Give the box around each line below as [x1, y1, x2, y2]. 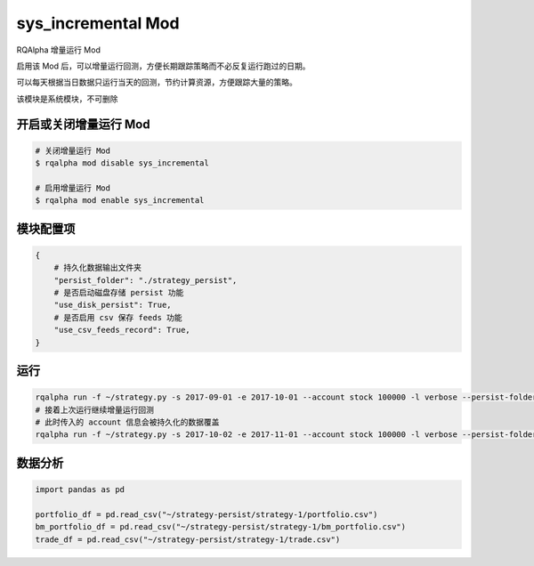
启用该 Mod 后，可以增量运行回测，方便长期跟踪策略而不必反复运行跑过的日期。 [16, 61, 311, 71]
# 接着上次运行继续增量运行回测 [35, 405, 155, 415]
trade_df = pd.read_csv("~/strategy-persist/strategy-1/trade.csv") [35, 534, 341, 545]
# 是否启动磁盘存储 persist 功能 [53, 287, 184, 298]
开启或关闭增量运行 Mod [16, 117, 150, 132]
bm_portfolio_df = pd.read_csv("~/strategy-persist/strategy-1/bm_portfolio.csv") [35, 522, 407, 532]
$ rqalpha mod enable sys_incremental [35, 196, 205, 206]
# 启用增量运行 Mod [35, 182, 111, 193]
